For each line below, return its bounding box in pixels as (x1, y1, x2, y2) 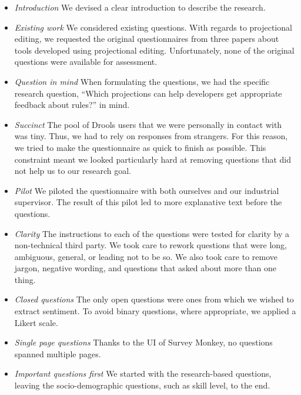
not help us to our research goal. (14, 164, 132, 177)
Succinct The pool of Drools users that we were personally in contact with (14, 118, 282, 130)
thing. (14, 273, 36, 285)
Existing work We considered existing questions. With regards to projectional (14, 21, 292, 33)
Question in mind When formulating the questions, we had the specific (14, 75, 270, 87)
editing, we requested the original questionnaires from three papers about (14, 32, 279, 45)
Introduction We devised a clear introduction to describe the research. (14, 1, 266, 13)
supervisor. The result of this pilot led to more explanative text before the (14, 196, 282, 208)
